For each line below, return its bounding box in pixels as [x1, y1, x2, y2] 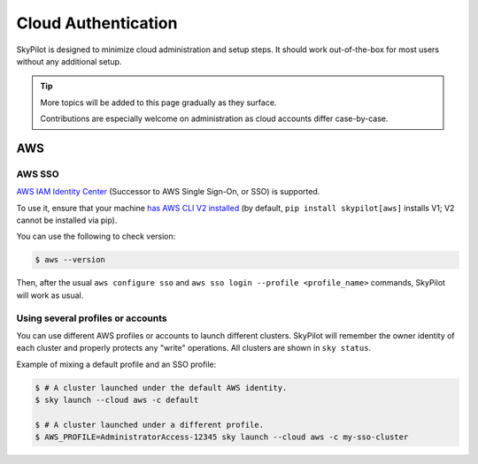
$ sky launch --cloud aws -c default [35, 395, 199, 406]
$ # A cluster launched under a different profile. [35, 420, 265, 430]
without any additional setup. [16, 56, 122, 66]
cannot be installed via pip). [16, 215, 118, 225]
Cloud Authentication [16, 13, 178, 33]
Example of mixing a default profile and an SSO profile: [16, 359, 217, 369]
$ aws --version [35, 255, 106, 265]
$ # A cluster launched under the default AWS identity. [35, 383, 288, 392]
